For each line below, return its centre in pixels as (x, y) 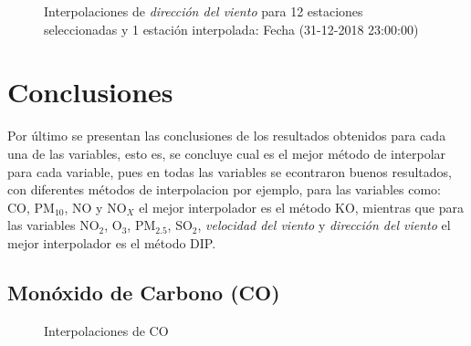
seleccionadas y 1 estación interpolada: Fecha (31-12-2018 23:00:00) (231, 29)
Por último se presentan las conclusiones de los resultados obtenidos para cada (227, 136)
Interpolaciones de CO (106, 330)
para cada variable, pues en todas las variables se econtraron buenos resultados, (230, 171)
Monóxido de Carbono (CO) (144, 292)
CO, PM (31, 207)
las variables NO (53, 225)
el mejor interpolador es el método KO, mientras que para (301, 207)
